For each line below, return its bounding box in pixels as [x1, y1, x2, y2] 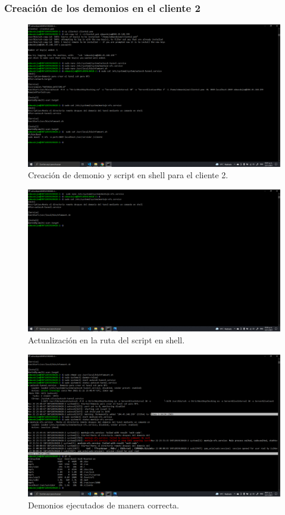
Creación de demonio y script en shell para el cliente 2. [28, 169, 228, 181]
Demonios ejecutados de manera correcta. [28, 498, 179, 511]
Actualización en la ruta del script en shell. [28, 334, 185, 346]
